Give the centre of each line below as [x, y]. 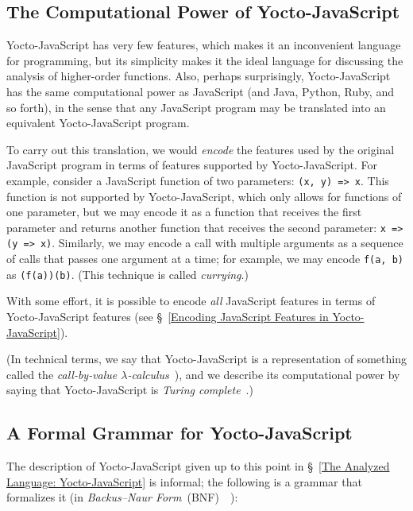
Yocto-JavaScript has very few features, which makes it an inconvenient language [204, 45]
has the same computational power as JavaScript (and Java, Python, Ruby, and [200, 91]
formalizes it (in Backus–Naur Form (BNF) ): [122, 497]
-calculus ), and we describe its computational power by [264, 374]
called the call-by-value [62, 374]
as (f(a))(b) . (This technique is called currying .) [127, 274]
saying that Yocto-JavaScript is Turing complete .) [130, 390]
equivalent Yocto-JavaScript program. [98, 123]
